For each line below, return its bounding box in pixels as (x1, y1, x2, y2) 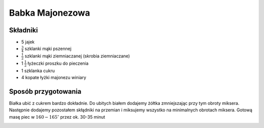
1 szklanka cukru (21, 68, 55, 74)
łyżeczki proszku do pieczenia (27, 60, 89, 66)
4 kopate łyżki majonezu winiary (21, 74, 87, 80)
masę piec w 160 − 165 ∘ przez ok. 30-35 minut (9, 113, 105, 120)
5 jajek (21, 39, 35, 45)
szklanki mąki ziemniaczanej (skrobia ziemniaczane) (24, 53, 130, 59)
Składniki (9, 26, 38, 34)
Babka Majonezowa (9, 7, 90, 18)
